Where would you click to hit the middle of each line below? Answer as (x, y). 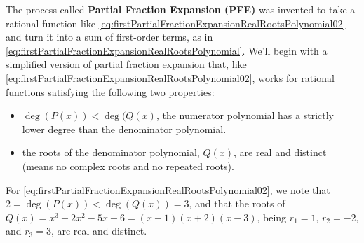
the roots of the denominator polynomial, (111, 152)
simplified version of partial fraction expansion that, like (126, 64)
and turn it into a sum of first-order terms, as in (109, 37)
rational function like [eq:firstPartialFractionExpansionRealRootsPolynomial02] (176, 23)
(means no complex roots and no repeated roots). (128, 166)
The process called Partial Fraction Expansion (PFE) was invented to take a (181, 9)
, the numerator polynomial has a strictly (245, 115)
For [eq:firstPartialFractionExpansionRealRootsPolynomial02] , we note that (168, 189)
